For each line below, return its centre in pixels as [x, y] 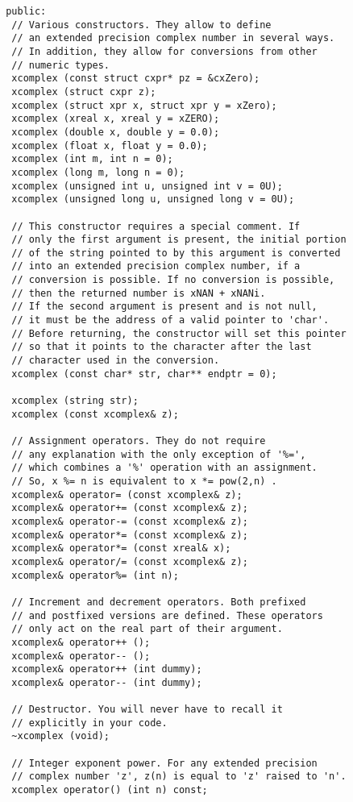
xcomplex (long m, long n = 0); [98, 172]
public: [26, 11]
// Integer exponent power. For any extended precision [164, 763]
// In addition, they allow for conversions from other [164, 51]
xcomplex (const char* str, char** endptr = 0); [144, 374]
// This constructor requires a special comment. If [156, 226]
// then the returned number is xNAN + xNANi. [139, 293]
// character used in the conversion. [116, 361]
